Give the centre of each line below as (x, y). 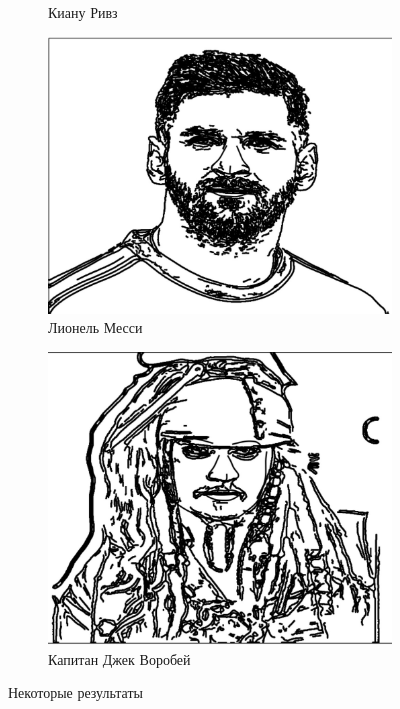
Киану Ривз (83, 12)
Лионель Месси (95, 327)
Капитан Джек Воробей (119, 658)
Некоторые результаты (75, 692)
